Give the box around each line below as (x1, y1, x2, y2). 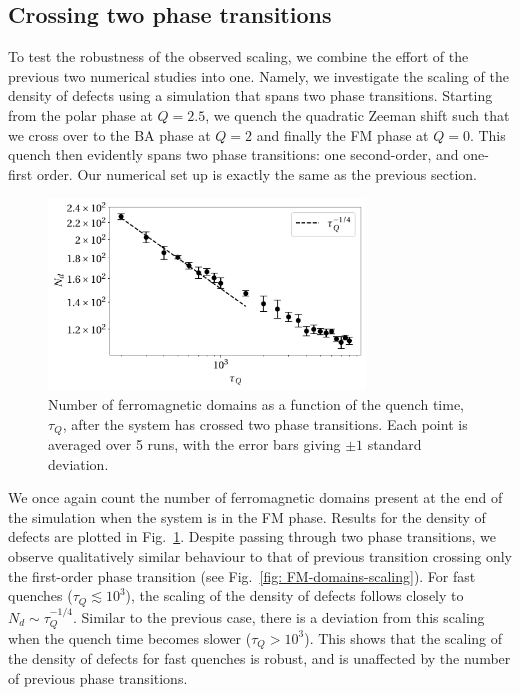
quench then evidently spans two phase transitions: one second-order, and (8, 144, 459, 165)
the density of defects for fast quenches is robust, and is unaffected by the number (8, 648, 511, 669)
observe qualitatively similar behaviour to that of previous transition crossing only (8, 546, 512, 567)
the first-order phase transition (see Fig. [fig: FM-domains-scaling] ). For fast (8, 565, 476, 586)
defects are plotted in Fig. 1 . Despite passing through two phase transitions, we (8, 526, 496, 547)
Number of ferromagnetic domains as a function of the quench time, (48, 394, 464, 415)
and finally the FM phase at (256, 124, 429, 145)
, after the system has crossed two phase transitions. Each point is (62, 413, 468, 434)
